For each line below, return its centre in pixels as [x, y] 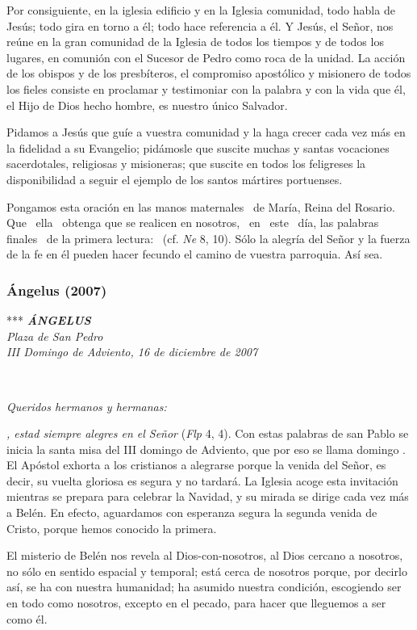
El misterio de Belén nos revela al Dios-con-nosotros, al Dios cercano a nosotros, [205, 555]
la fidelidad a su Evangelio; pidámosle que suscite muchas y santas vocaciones [198, 147]
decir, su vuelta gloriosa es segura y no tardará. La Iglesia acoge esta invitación [202, 480]
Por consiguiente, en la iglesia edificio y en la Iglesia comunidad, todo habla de [201, 10]
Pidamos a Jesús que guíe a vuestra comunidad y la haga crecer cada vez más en [206, 132]
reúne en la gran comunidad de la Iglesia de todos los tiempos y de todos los [195, 42]
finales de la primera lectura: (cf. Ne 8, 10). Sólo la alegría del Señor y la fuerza [208, 238]
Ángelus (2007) [57, 290]
